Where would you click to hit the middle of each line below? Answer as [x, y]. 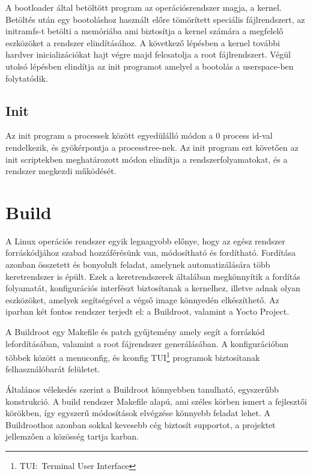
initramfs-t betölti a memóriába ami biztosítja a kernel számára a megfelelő [144, 31]
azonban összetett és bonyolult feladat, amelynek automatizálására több [138, 265]
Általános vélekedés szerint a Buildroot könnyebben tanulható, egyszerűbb [142, 389]
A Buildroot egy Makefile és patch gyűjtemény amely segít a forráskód [135, 332]
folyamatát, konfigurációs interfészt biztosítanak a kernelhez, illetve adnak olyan [153, 288]
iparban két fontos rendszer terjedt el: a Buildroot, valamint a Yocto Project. [147, 311]
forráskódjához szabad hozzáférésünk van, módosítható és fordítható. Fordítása [151, 253]
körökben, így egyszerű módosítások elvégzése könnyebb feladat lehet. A [138, 413]
